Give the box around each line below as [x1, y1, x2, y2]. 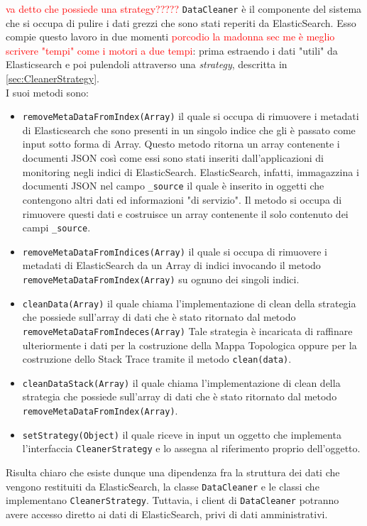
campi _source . [22, 220, 91, 235]
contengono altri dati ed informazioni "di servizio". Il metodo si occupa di [22, 192, 342, 207]
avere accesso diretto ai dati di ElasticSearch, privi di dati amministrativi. [6, 506, 328, 521]
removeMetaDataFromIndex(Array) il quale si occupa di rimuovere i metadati [22, 109, 359, 124]
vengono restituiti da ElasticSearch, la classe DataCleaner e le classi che [6, 478, 319, 493]
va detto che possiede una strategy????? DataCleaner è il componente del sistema [6, 1, 362, 16]
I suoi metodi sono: [6, 84, 89, 99]
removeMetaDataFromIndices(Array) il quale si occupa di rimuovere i [22, 243, 327, 258]
